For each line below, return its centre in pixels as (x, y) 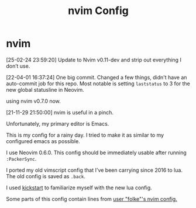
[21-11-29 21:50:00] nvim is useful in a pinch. (60, 112)
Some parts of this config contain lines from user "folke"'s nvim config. (92, 199)
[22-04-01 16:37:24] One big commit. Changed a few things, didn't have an (97, 77)
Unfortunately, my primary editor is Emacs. (58, 123)
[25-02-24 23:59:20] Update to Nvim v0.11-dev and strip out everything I (94, 60)
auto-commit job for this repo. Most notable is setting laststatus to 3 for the (98, 84)
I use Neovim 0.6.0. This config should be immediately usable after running (97, 152)
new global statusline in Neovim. (45, 89)
